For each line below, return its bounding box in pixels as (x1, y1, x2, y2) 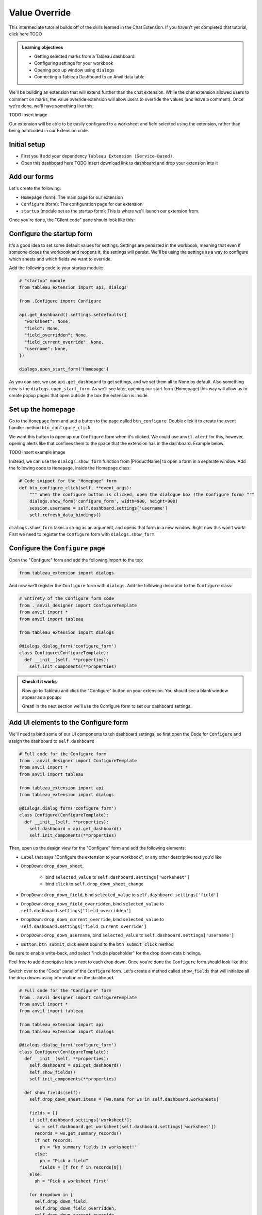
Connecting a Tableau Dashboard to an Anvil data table (34, 73, 145, 80)
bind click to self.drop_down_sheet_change (45, 881, 144, 886)
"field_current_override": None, (24, 339, 104, 345)
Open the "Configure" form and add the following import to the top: (9, 557, 143, 563)
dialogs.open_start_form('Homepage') (19, 366, 109, 372)
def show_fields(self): (24, 1090, 81, 1095)
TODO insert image (9, 112, 48, 118)
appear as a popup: (22, 694, 61, 700)
